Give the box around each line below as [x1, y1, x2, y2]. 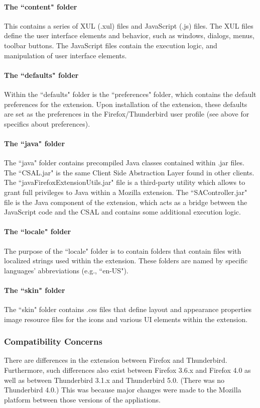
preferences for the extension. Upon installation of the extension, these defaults [4, 98, 247, 109]
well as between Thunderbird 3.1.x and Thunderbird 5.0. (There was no [4, 374, 225, 385]
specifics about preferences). [4, 118, 90, 129]
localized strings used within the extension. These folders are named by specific [4, 255, 248, 266]
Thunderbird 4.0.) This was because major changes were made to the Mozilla [4, 384, 241, 395]
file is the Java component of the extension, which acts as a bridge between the [4, 196, 247, 207]
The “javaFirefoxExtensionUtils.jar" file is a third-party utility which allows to [4, 177, 245, 187]
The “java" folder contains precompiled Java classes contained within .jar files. [4, 157, 244, 168]
